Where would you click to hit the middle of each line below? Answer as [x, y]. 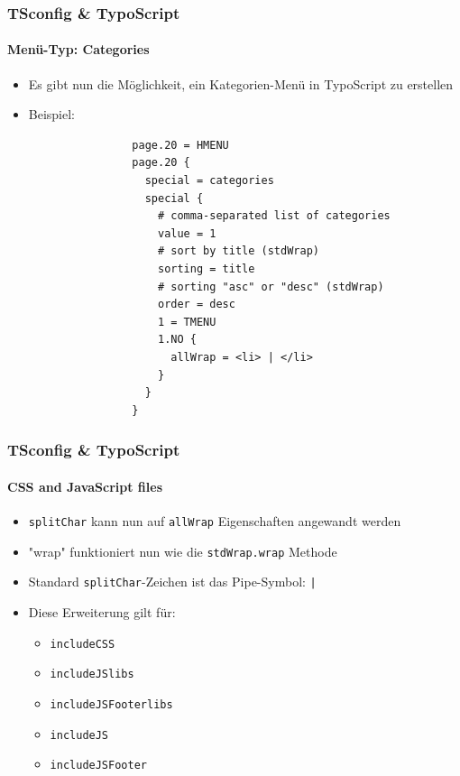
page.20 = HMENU [180, 145]
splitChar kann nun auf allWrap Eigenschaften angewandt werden [215, 520]
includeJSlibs [92, 674]
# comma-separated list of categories [274, 216]
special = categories [209, 181]
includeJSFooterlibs [111, 704]
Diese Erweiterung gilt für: [102, 611]
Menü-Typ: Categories [78, 49]
